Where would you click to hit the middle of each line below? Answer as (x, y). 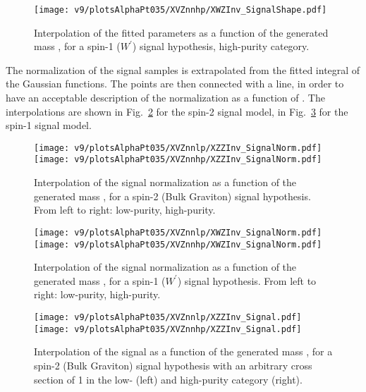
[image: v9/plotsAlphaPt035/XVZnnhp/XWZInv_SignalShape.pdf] (181, 10)
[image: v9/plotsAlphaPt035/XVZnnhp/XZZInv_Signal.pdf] (168, 329)
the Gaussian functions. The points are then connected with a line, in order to (175, 84)
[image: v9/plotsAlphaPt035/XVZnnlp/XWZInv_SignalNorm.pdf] (178, 232)
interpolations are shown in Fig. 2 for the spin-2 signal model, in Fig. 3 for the (177, 111)
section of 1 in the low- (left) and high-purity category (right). (168, 379)
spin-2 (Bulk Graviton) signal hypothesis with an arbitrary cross (173, 365)
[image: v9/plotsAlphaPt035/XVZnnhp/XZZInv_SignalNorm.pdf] (178, 160)
